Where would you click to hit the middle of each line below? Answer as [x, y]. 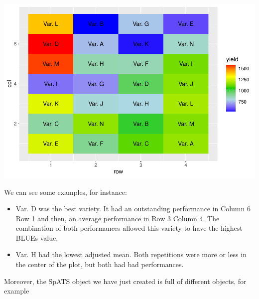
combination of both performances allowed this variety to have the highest [129, 228]
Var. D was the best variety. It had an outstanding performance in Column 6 [133, 209]
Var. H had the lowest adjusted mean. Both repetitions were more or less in [131, 254]
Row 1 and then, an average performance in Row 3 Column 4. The [118, 218]
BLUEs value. [37, 237]
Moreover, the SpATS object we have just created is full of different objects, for [125, 281]
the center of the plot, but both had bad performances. [100, 264]
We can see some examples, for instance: [65, 192]
